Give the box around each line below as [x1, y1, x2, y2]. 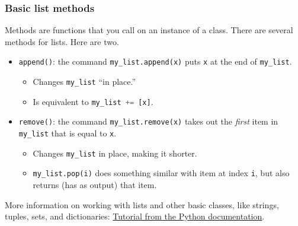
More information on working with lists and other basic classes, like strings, [5, 198, 279, 211]
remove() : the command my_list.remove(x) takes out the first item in [18, 115, 278, 128]
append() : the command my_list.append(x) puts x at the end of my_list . [18, 55, 292, 68]
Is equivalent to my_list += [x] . [33, 95, 153, 107]
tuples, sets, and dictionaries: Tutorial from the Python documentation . [5, 210, 265, 222]
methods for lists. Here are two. [5, 35, 119, 47]
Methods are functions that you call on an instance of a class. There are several [5, 24, 293, 36]
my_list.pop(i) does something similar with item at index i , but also [33, 167, 290, 179]
